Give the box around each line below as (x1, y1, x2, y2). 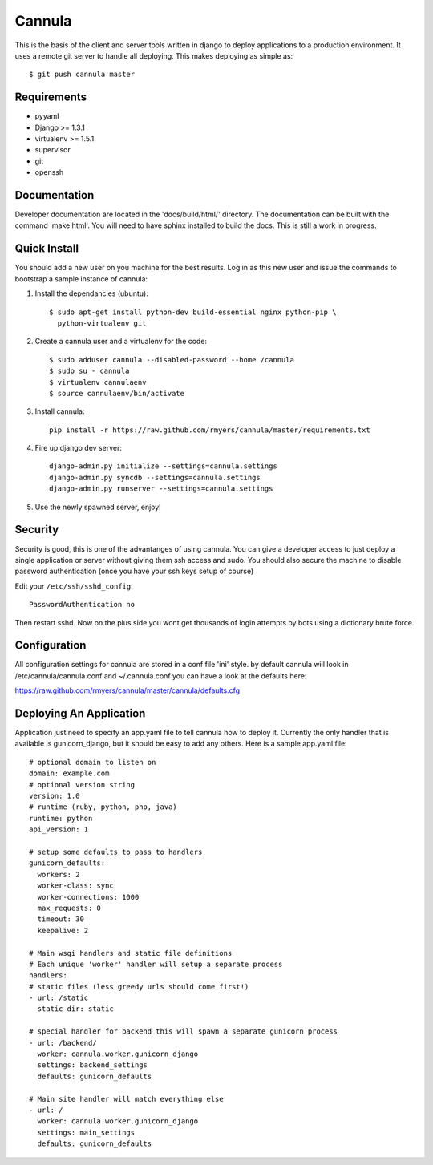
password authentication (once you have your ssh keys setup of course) (14, 566, 254, 576)
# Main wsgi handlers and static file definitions (29, 949, 233, 957)
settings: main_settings (37, 1127, 136, 1137)
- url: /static (29, 993, 89, 1002)
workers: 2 (37, 870, 80, 879)
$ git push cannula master (29, 70, 136, 79)
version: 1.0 (29, 791, 80, 801)
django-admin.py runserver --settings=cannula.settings (49, 484, 273, 493)
